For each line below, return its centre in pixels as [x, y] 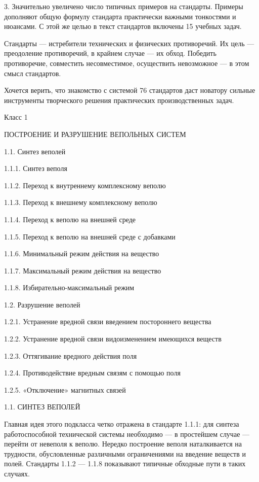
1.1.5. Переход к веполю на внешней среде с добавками [90, 236]
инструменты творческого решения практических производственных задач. [119, 100]
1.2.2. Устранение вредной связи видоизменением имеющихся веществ [113, 339]
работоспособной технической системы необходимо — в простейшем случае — [127, 434]
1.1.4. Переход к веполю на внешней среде [70, 219]
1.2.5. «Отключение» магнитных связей [65, 389]
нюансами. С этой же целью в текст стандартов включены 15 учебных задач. [123, 26]
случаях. [17, 473]
